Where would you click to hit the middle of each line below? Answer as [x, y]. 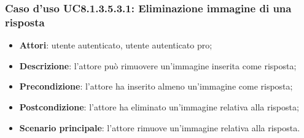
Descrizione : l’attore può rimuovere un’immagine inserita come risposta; [158, 65]
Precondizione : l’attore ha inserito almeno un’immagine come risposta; [156, 86]
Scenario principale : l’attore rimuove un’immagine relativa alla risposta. [160, 127]
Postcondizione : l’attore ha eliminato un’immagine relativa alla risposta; [159, 106]
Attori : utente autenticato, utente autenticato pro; [116, 45]
